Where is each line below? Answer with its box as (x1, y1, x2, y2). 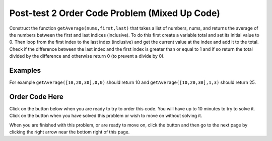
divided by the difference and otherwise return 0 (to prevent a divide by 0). (9, 53, 165, 59)
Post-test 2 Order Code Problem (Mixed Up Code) (9, 8, 220, 19)
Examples (9, 66, 41, 75)
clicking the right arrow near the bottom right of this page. (9, 129, 130, 135)
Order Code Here (9, 92, 64, 101)
